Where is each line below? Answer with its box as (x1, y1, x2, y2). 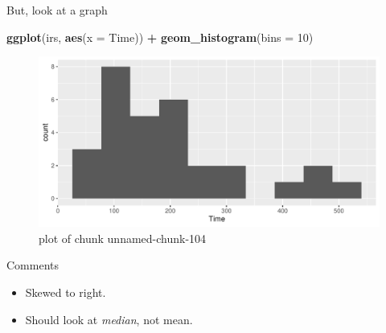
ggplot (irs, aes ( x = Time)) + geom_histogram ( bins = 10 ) (6, 28, 314, 45)
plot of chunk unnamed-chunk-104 (39, 229, 207, 246)
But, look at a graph (6, 2, 108, 18)
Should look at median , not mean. (25, 310, 193, 327)
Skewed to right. (25, 283, 106, 300)
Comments (6, 257, 60, 273)
